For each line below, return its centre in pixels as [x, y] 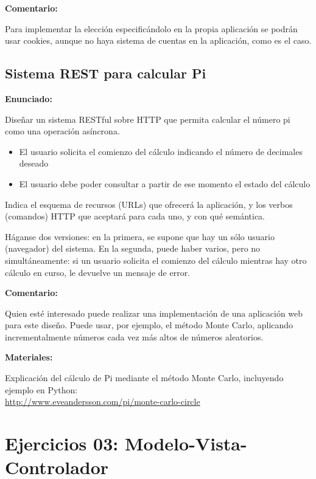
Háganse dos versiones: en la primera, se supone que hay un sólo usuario [140, 236]
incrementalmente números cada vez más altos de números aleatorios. [134, 336]
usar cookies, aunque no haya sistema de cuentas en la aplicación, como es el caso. [158, 40]
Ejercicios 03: [62, 443]
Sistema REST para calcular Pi [106, 73]
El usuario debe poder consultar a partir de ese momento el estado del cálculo [165, 183]
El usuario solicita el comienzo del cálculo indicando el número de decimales [161, 151]
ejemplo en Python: [41, 389]
